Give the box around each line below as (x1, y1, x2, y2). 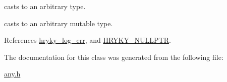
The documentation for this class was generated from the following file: (4, 51, 223, 62)
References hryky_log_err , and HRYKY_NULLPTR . (4, 35, 171, 45)
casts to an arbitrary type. (4, 1, 86, 11)
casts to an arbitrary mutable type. (4, 18, 113, 28)
